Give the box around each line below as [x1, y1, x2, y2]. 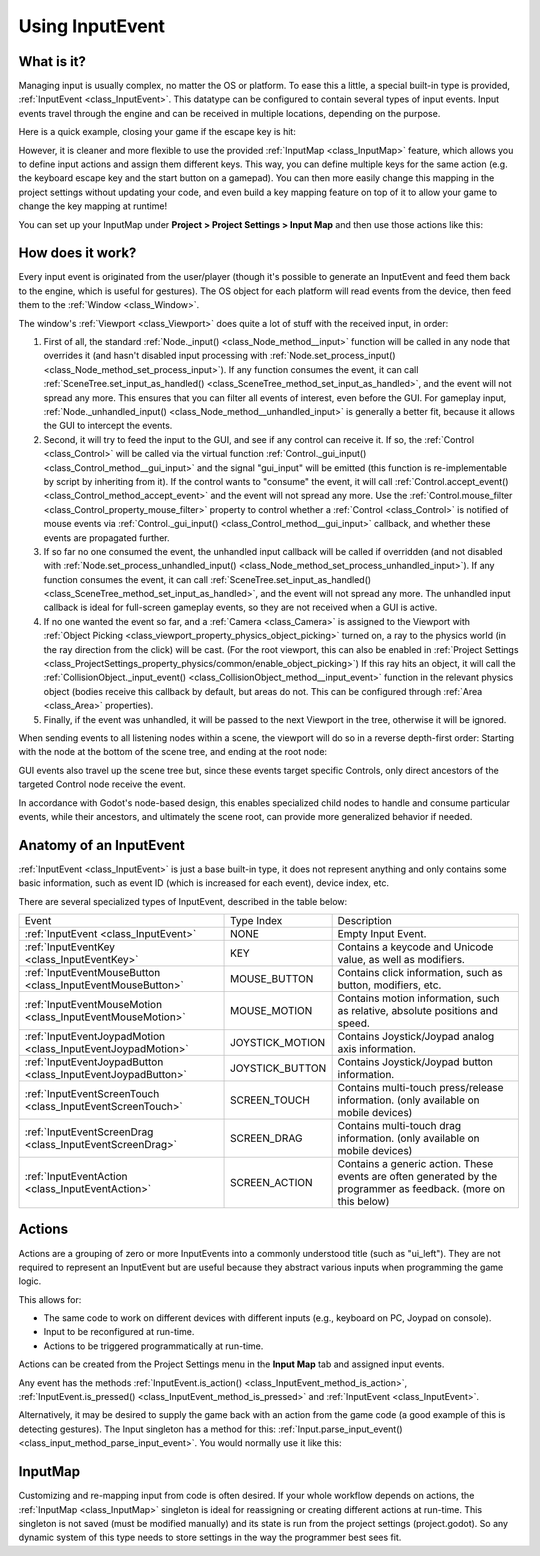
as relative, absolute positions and [337, 1004, 499, 1018]
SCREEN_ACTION [230, 1176, 314, 1190]
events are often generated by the [337, 1170, 498, 1184]
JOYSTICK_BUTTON [230, 1061, 327, 1075]
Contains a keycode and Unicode [337, 940, 494, 954]
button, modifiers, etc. [337, 978, 442, 992]
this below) [337, 1195, 390, 1209]
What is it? [18, 53, 87, 70]
